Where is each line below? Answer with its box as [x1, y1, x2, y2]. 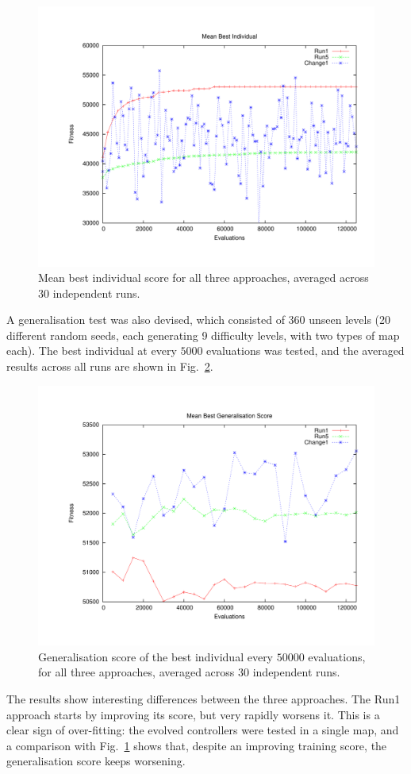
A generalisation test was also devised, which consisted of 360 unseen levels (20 [6, 311, 391, 328]
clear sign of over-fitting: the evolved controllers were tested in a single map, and [6, 722, 399, 738]
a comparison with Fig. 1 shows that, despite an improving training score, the [6, 737, 387, 753]
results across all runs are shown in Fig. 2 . [6, 358, 213, 375]
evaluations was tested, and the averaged [206, 342, 405, 359]
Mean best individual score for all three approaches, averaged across [38, 269, 369, 286]
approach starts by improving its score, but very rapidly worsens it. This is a [6, 706, 380, 722]
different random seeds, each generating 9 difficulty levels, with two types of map [6, 326, 400, 343]
